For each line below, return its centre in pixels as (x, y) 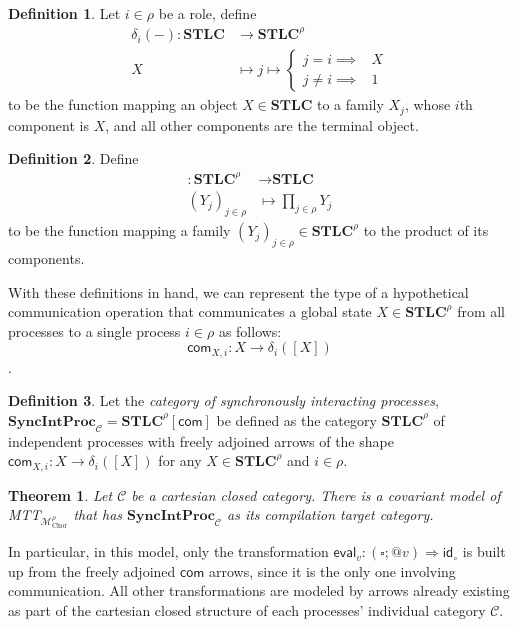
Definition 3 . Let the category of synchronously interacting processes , (223, 400)
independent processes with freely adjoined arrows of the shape (201, 440)
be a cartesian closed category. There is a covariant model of (316, 494)
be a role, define (207, 13)
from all (481, 311)
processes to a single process (94, 330)
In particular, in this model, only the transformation (168, 551)
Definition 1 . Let (64, 13)
